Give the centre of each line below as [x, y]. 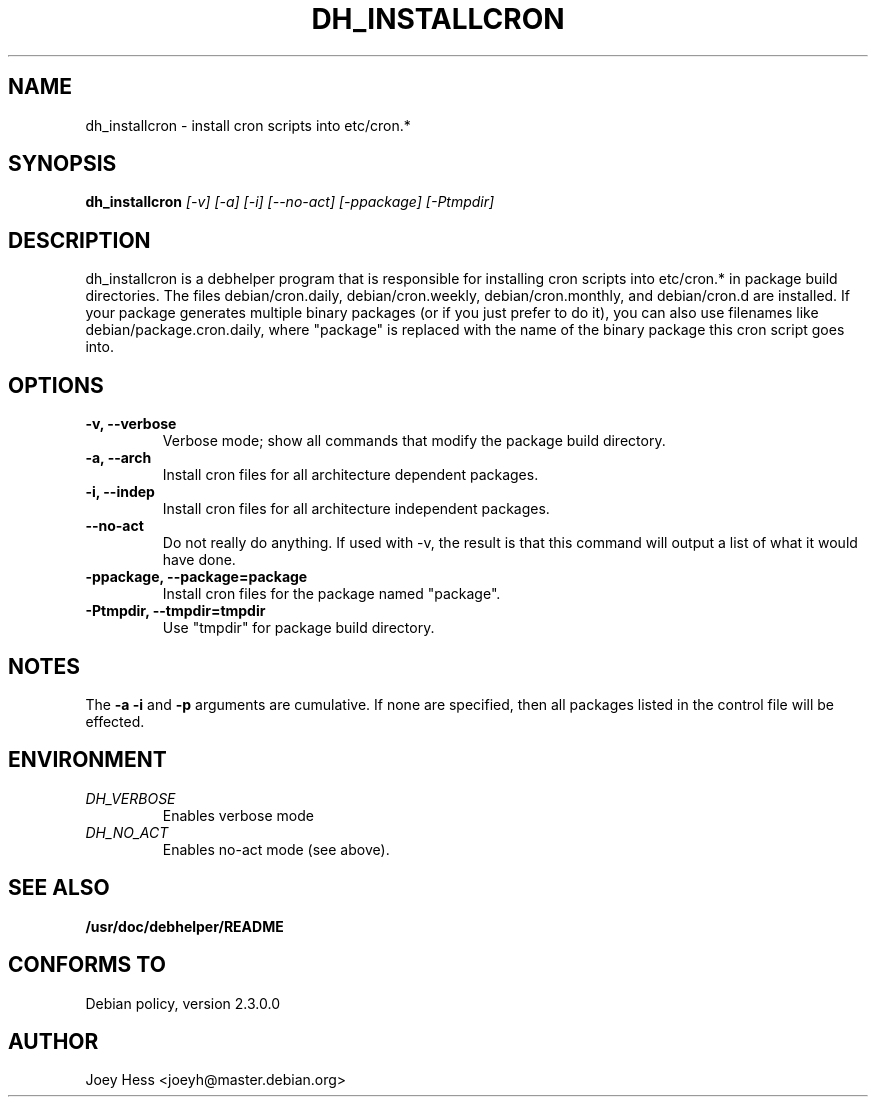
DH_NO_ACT [127, 832]
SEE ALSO [59, 888]
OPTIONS [56, 385]
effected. [115, 721]
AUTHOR [53, 1041]
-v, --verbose [131, 424]
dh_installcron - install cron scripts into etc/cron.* [248, 125]
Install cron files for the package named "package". [331, 594]
